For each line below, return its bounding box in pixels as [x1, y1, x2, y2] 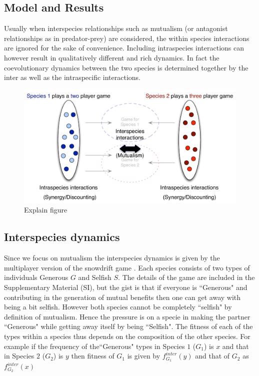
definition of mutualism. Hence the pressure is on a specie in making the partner [4, 311, 250, 321]
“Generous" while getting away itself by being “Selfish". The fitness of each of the [4, 321, 253, 331]
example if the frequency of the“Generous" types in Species [4, 340, 185, 351]
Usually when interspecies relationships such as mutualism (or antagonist [4, 23, 228, 33]
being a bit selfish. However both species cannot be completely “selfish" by [4, 301, 232, 312]
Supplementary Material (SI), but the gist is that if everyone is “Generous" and [4, 282, 247, 292]
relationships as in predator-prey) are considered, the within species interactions [4, 32, 249, 43]
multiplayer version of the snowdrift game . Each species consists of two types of [4, 262, 250, 272]
